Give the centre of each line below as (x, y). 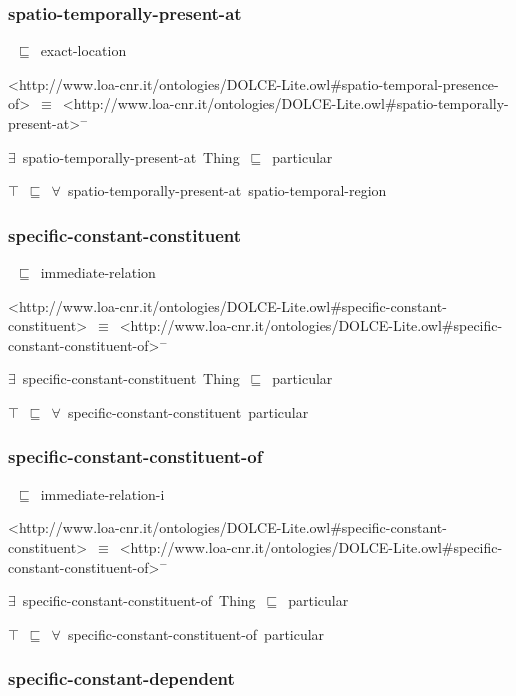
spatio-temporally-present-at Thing (131, 156)
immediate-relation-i (102, 493)
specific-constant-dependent (121, 678)
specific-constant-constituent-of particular (196, 633)
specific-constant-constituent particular (188, 411)
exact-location (83, 50)
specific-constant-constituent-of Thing (139, 600)
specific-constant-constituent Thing (131, 378)
